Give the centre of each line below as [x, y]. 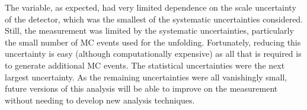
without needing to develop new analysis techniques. [100, 100]
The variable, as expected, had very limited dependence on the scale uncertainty [151, 7]
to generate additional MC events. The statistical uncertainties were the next [145, 65]
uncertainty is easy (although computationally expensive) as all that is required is [153, 54]
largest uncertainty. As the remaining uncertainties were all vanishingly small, [146, 77]
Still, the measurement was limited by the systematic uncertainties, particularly [149, 30]
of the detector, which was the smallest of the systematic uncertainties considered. [154, 19]
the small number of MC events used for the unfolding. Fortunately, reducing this [153, 42]
